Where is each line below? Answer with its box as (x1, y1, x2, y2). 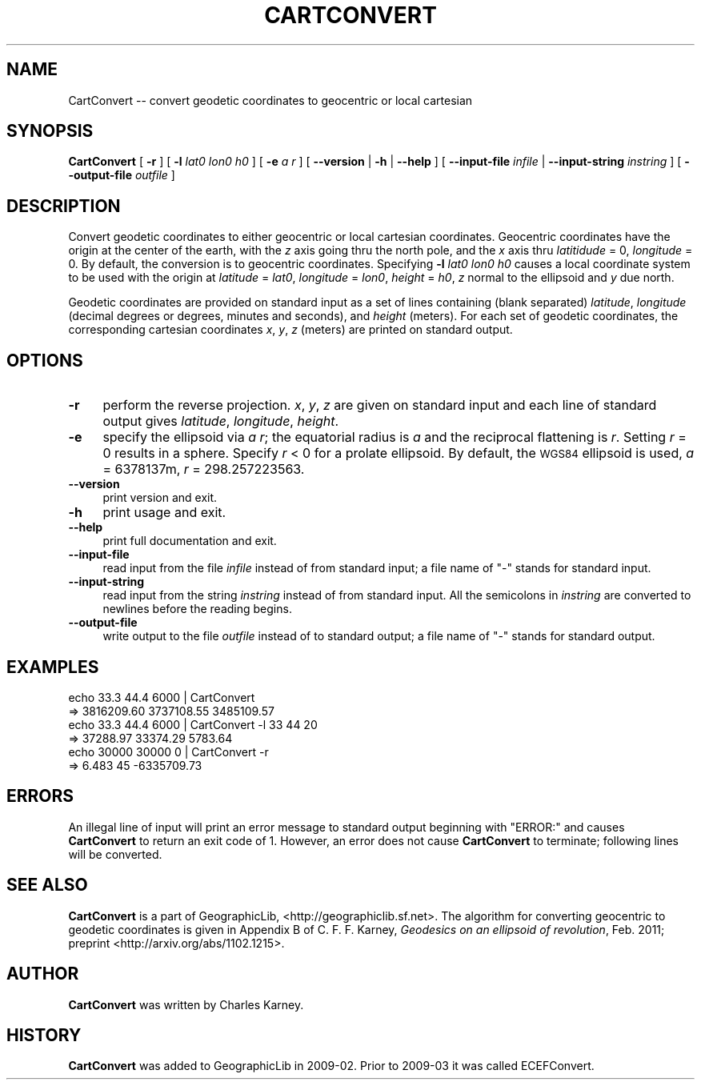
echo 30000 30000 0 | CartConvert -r (68, 744, 269, 759)
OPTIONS (6, 350, 83, 371)
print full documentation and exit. (102, 534, 277, 548)
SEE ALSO (6, 875, 88, 896)
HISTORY (6, 1024, 82, 1045)
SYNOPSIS (6, 121, 94, 142)
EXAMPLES (6, 656, 99, 677)
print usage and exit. (102, 504, 226, 521)
